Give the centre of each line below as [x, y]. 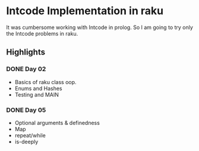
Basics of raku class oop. [45, 82]
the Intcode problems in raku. [42, 33]
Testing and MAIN [37, 94]
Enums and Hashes [38, 88]
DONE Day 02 [26, 69]
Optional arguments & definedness [57, 123]
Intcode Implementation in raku [85, 11]
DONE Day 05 [26, 110]
